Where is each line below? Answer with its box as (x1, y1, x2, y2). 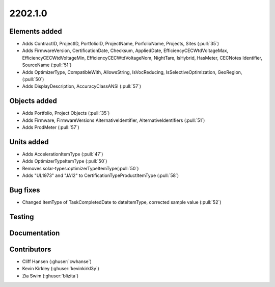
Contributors (9, 245, 51, 253)
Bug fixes (9, 186, 40, 194)
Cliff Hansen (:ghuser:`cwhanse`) (22, 258, 92, 265)
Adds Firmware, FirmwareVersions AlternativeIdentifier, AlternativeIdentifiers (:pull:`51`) (22, 117, 205, 123)
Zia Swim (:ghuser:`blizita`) (22, 273, 79, 279)
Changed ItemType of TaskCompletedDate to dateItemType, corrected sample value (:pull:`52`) (22, 199, 222, 205)
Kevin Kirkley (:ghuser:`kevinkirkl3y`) (22, 266, 99, 272)
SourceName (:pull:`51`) (22, 62, 72, 68)
